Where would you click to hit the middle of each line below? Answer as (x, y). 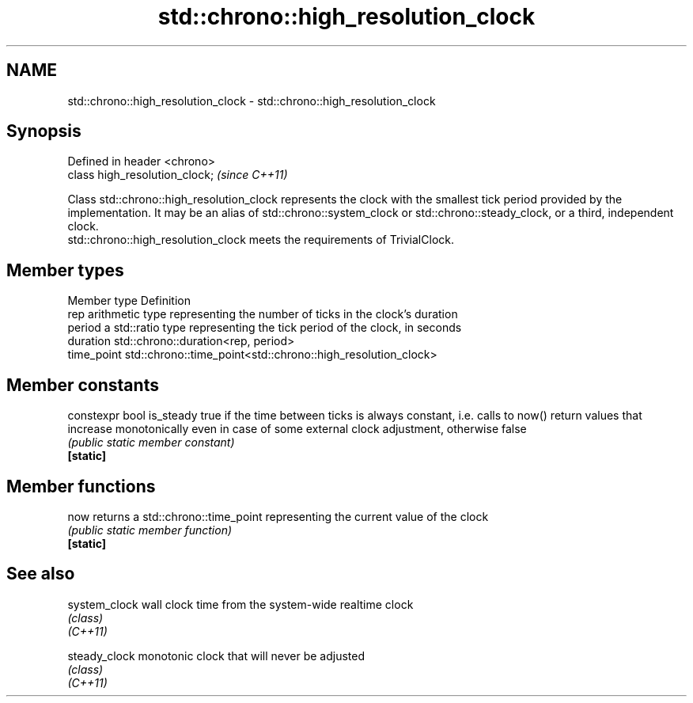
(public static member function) (150, 530)
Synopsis (44, 131)
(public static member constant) (151, 443)
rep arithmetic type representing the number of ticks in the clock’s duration (263, 314)
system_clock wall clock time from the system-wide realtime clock (240, 604)
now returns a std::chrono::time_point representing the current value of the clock (278, 516)
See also (41, 574)
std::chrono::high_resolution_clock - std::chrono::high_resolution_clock (252, 101)
